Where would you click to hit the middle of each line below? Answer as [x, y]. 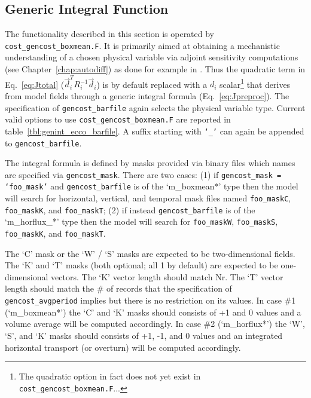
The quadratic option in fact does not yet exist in [110, 376]
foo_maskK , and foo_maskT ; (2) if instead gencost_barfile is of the [130, 209]
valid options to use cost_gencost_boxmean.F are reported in [118, 119]
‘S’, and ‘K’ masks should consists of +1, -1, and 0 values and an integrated [144, 335]
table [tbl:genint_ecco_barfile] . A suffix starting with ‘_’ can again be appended [155, 131]
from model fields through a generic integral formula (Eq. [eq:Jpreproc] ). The [147, 95]
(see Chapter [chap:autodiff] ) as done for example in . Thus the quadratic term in [155, 69]
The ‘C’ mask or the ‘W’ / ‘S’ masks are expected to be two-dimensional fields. [150, 253]
